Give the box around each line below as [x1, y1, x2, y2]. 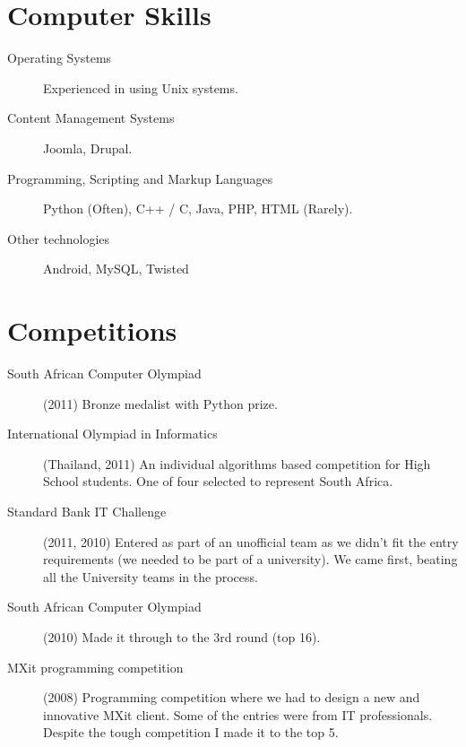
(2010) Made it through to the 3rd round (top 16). [43, 627, 321, 646]
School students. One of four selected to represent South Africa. [43, 472, 393, 491]
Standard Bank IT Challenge [7, 501, 167, 520]
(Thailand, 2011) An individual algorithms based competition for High [43, 454, 431, 473]
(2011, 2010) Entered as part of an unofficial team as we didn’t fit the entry [43, 532, 459, 551]
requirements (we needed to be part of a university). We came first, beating [43, 550, 458, 569]
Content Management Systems [7, 109, 175, 127]
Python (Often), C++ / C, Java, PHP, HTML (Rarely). [43, 199, 353, 218]
